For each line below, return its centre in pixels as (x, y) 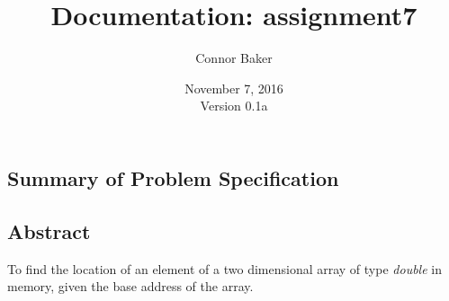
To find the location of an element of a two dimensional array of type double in (224, 268)
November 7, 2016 (234, 88)
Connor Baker (234, 58)
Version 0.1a (234, 106)
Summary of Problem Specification (173, 177)
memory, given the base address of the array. (130, 286)
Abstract (49, 230)
